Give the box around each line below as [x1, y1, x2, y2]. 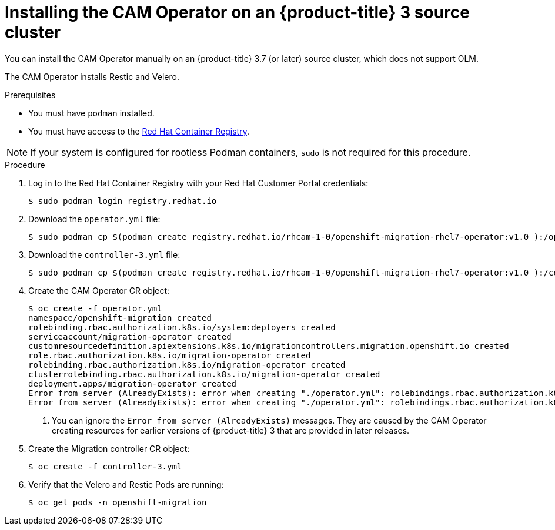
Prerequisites [5, 89, 56, 100]
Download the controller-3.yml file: [28, 249, 180, 260]
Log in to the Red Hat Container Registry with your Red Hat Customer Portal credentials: [28, 177, 369, 188]
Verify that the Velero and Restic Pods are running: [28, 479, 224, 489]
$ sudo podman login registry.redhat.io [28, 196, 217, 206]
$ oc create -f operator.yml [28, 303, 162, 313]
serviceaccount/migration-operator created [28, 331, 232, 341]
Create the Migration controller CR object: [28, 443, 190, 454]
